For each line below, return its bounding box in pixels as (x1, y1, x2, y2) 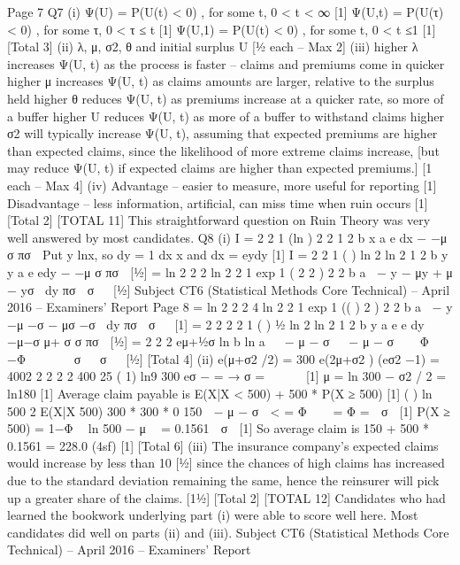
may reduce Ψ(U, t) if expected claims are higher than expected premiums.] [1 (7, 159, 433, 177)
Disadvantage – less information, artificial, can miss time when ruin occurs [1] (7, 193, 428, 212)
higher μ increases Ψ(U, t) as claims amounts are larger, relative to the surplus (7, 72, 434, 90)
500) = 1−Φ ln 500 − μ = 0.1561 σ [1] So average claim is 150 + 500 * (7, 419, 429, 437)
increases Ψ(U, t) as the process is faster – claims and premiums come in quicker (7, 54, 445, 73)
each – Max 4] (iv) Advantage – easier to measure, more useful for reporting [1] (7, 175, 437, 194)
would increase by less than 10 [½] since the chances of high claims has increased (7, 453, 445, 472)
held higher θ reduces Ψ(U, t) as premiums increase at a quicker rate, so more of (7, 89, 444, 107)
